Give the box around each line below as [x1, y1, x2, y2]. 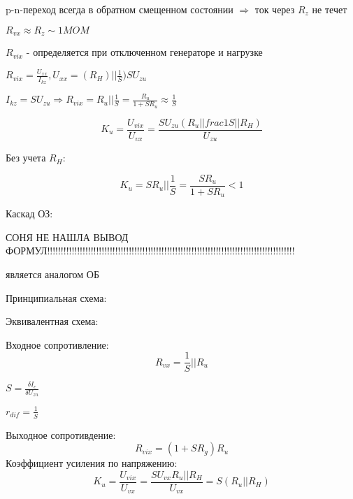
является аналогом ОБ [6, 266, 99, 281]
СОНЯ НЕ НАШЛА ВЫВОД [6, 229, 129, 244]
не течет [312, 2, 347, 16]
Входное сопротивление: [6, 337, 109, 352]
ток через [254, 2, 295, 16]
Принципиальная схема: [6, 290, 107, 305]
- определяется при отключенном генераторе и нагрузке [26, 45, 263, 59]
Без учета [6, 150, 46, 165]
